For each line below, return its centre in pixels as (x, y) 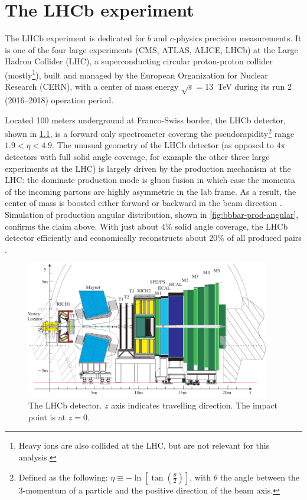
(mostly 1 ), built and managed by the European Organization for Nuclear (136, 74)
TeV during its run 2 (254, 86)
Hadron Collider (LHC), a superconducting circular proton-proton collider (139, 61)
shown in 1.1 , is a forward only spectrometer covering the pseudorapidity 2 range (150, 133)
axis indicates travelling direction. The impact (194, 405)
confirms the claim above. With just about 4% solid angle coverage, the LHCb (146, 226)
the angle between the (260, 477)
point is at (47, 416)
